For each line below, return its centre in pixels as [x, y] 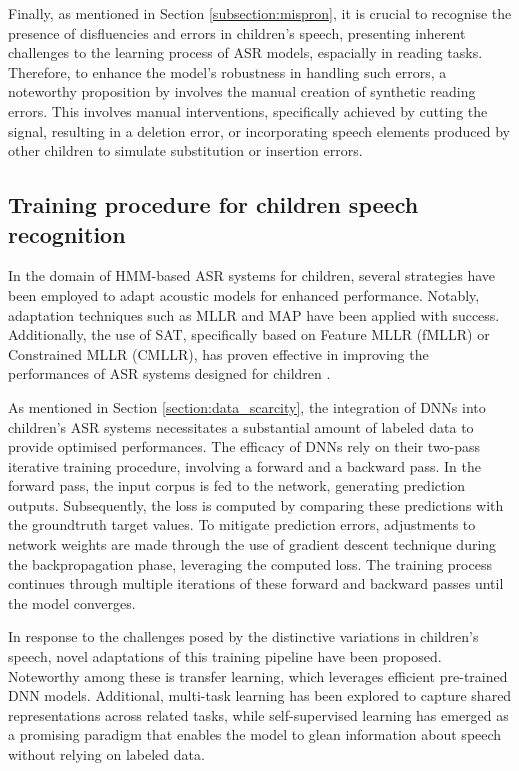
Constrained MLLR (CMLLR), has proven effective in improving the [218, 353]
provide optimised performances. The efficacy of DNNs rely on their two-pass [244, 446]
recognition [67, 233]
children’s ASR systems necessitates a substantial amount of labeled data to [241, 426]
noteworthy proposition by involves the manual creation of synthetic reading [242, 91]
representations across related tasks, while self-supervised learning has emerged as [258, 714]
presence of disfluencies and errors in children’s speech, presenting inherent [237, 32]
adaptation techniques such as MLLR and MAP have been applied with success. [254, 314]
